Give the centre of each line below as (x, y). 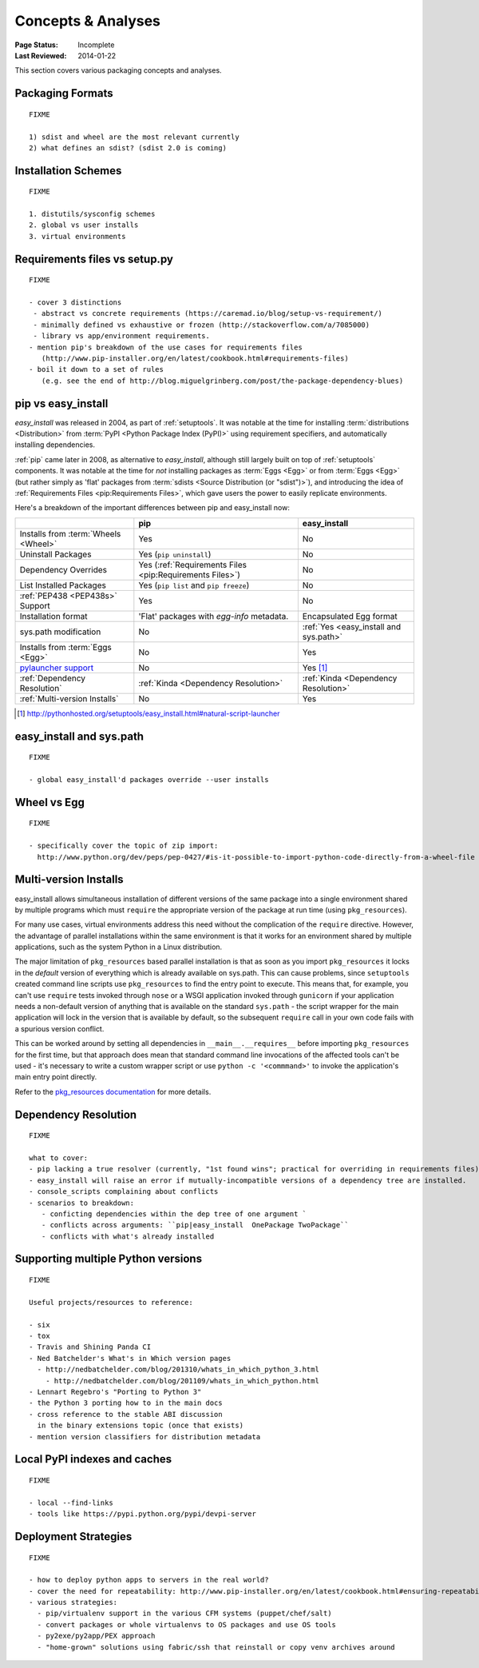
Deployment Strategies (73, 1536)
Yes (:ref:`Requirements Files (193, 565)
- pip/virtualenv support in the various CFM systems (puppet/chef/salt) (184, 1614)
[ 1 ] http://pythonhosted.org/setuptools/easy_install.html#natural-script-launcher (148, 713)
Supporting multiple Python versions (109, 1259)
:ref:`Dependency (52, 678)
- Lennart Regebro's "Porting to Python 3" (115, 1392)
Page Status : (37, 45)
